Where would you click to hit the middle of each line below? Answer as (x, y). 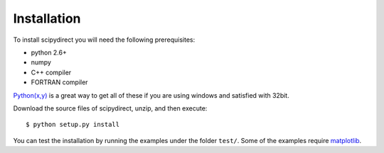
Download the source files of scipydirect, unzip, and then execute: (110, 108)
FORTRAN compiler (59, 82)
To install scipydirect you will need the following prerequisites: (104, 40)
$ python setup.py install (73, 125)
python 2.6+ (49, 52)
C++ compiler (51, 72)
